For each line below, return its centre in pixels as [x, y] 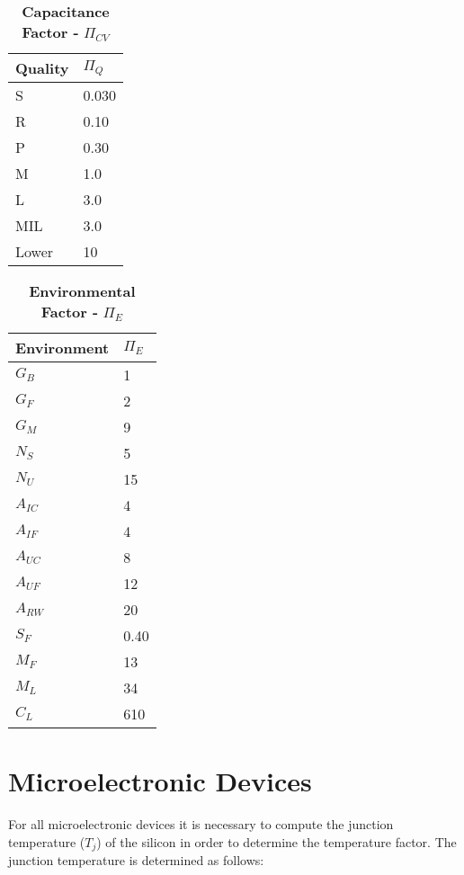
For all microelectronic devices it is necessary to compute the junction [201, 824]
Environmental [82, 291]
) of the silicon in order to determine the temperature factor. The [277, 841]
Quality [42, 68]
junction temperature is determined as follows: [136, 860]
